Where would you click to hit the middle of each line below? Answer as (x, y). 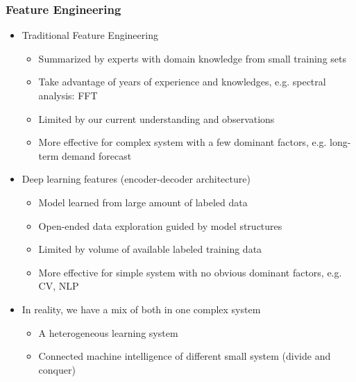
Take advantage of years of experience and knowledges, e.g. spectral (182, 82)
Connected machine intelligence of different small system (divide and (185, 356)
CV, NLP (59, 286)
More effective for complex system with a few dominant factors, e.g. (183, 142)
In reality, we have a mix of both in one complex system (141, 309)
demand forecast (97, 155)
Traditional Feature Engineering (90, 35)
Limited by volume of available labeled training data (150, 249)
